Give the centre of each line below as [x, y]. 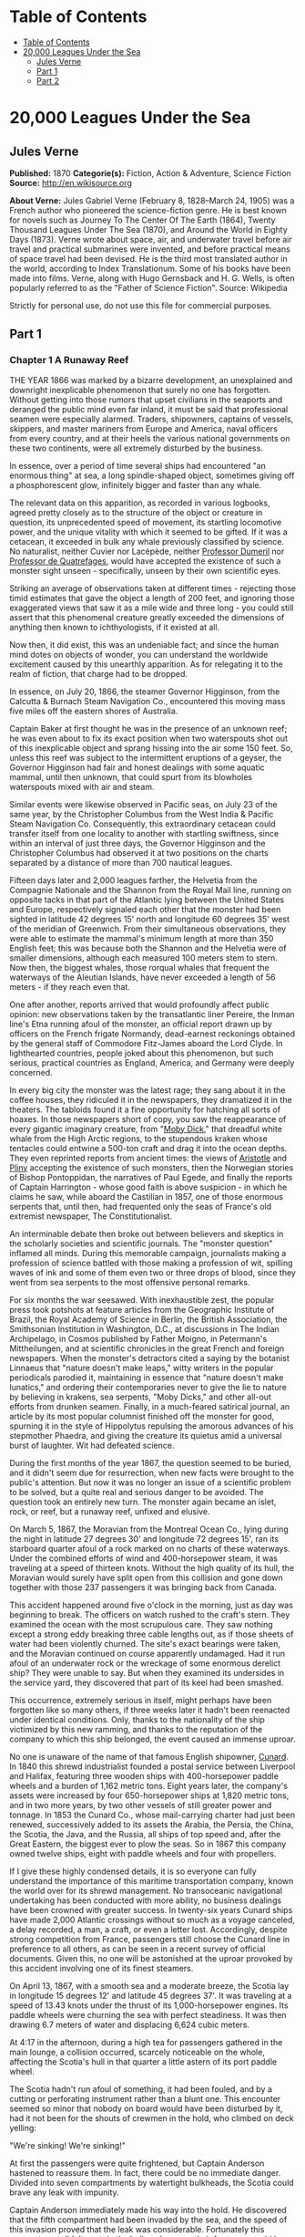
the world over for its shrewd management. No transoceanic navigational [146, 1890]
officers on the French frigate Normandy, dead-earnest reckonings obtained [152, 1034]
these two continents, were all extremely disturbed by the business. [137, 448]
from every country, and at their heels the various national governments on [150, 438]
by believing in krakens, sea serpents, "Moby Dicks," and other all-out [140, 1397]
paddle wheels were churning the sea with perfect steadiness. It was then [148, 2014]
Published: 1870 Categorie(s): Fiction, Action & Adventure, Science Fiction [150, 173]
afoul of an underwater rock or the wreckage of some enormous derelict [145, 1663]
